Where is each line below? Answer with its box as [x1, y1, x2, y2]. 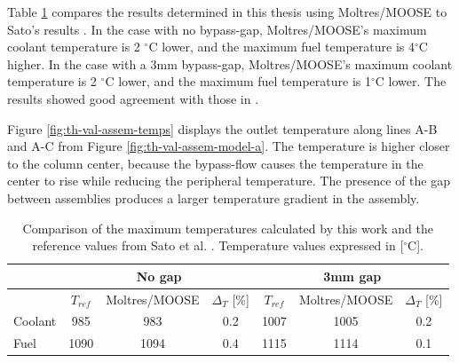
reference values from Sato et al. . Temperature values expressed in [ [32, 236, 404, 255]
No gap [136, 266, 182, 285]
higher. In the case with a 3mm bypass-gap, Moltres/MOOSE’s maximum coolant [7, 54, 453, 73]
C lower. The [375, 72, 447, 91]
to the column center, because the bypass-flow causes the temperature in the [7, 154, 423, 172]
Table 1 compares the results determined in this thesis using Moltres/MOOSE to [7, 3, 447, 20]
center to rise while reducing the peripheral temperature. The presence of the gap [7, 171, 450, 190]
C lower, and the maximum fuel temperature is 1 [105, 72, 371, 91]
